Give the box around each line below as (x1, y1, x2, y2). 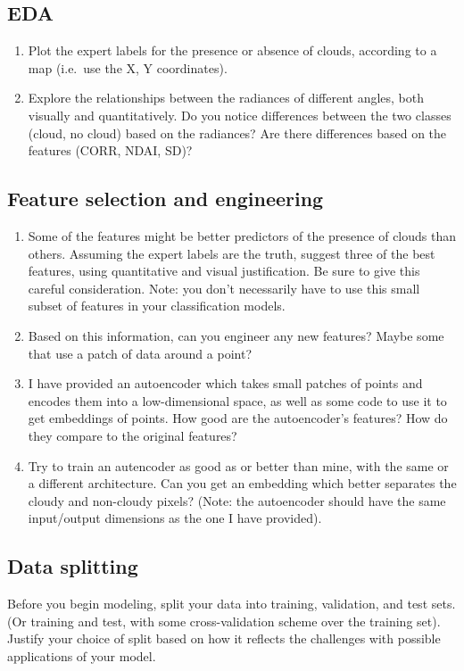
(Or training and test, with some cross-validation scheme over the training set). (7, 611, 441, 630)
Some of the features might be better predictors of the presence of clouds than (28, 226, 457, 244)
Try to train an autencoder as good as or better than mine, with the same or (28, 456, 449, 475)
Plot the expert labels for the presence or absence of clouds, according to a (28, 41, 437, 60)
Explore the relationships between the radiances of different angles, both (28, 88, 425, 107)
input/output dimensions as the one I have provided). (28, 509, 322, 527)
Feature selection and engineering (7, 185, 324, 212)
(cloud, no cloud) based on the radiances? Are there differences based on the (28, 123, 447, 142)
